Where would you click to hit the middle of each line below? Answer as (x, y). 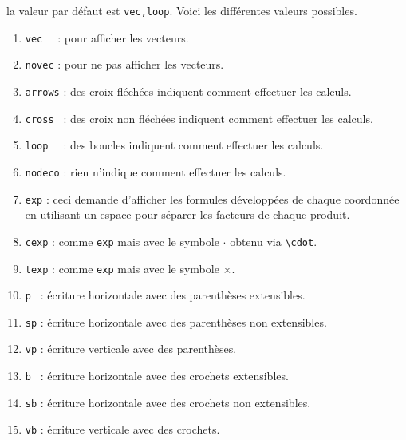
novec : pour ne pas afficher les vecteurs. (124, 64)
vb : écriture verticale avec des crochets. (122, 429)
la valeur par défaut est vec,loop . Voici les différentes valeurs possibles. (182, 10)
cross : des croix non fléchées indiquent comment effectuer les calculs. (199, 118)
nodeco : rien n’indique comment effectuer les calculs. (156, 171)
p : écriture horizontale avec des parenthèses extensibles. (165, 295)
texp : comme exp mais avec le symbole (122, 268)
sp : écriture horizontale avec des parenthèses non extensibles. (176, 321)
